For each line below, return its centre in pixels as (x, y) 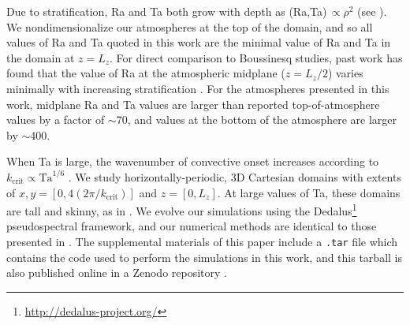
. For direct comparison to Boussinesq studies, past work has (256, 57)
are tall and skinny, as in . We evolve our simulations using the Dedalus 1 (182, 209)
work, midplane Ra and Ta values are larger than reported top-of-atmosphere (193, 104)
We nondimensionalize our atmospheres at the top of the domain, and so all (190, 26)
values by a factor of (56, 120)
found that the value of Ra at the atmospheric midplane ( (146, 73)
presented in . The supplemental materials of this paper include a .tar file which (202, 241)
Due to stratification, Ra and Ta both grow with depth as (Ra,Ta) (167, 11)
